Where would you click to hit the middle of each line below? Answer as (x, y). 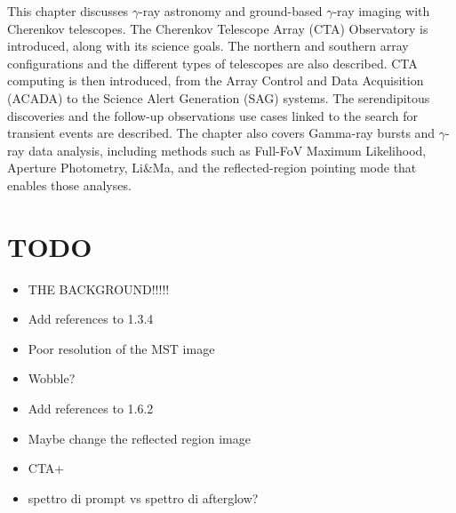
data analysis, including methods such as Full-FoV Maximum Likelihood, (228, 150)
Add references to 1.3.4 (91, 319)
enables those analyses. (69, 184)
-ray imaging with (381, 11)
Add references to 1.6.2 (91, 409)
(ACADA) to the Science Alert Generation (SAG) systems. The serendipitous (219, 97)
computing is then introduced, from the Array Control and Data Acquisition (216, 80)
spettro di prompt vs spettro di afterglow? (143, 497)
